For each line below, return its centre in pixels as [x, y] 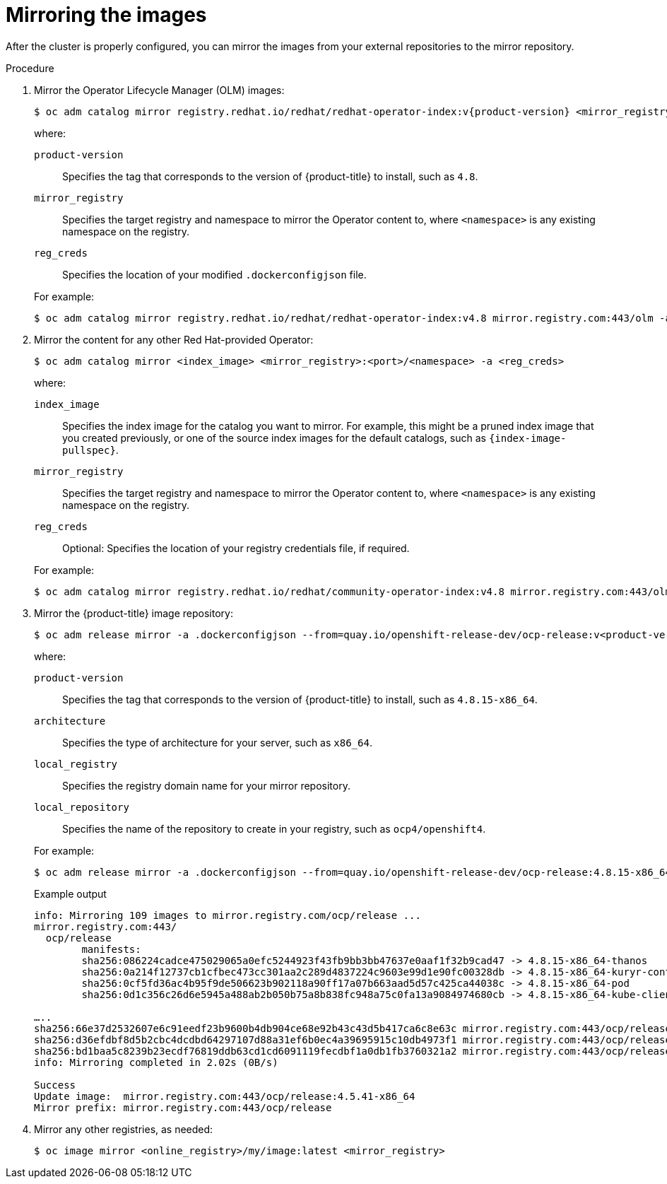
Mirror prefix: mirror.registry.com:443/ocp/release [183, 1107]
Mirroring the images [106, 15]
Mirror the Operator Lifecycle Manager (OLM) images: [159, 90]
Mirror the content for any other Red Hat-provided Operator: [174, 339]
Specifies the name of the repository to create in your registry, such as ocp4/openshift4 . [274, 828]
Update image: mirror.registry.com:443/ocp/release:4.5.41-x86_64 [225, 1096]
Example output [70, 893]
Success [55, 1085]
